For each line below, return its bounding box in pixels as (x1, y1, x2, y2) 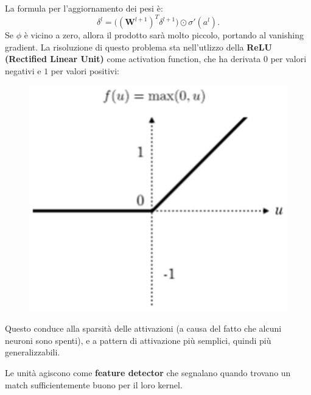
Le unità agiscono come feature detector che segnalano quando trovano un (5, 366, 291, 379)
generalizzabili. (5, 346, 60, 358)
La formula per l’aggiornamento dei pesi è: (5, 2, 163, 14)
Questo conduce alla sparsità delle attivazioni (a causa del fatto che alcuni (5, 322, 282, 335)
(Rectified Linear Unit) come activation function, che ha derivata (5, 52, 261, 65)
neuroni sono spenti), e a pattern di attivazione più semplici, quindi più (5, 334, 271, 346)
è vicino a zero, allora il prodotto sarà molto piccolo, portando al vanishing (24, 29, 304, 41)
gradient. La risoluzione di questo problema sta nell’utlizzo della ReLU (5, 40, 272, 53)
